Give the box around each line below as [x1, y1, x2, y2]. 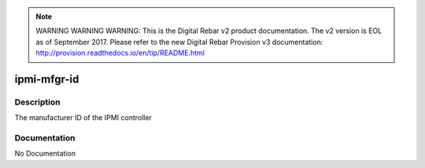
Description [14, 97, 61, 108]
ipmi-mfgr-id [14, 72, 79, 86]
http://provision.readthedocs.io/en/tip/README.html [35, 48, 205, 58]
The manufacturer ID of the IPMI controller [14, 113, 153, 122]
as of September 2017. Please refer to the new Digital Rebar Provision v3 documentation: [35, 37, 323, 46]
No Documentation [14, 149, 76, 159]
